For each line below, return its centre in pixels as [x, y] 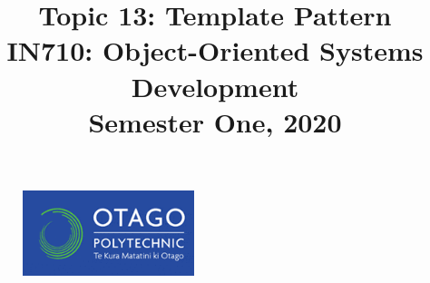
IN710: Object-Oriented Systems [215, 50]
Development [215, 86]
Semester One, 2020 [215, 121]
